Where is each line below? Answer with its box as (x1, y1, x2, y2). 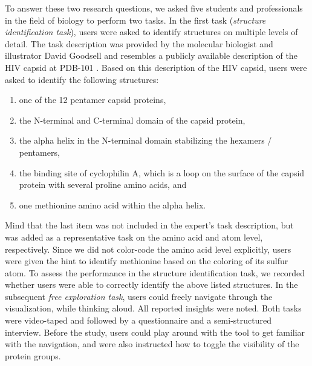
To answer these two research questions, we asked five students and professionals (5, 2, 303, 14)
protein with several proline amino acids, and (19, 178, 187, 191)
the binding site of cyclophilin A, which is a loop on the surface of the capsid (19, 166, 305, 179)
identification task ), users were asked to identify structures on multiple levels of (5, 25, 298, 38)
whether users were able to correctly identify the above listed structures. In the (5, 278, 298, 291)
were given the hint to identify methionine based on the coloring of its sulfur (5, 255, 288, 267)
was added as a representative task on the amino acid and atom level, (5, 230, 263, 243)
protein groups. (5, 349, 61, 362)
